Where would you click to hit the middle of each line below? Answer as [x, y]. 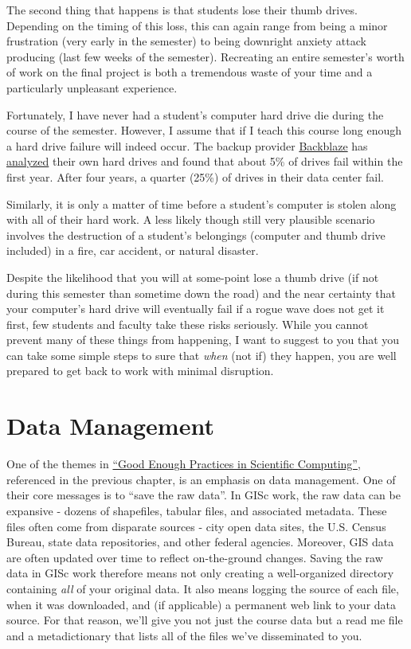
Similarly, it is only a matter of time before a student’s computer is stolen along [202, 203]
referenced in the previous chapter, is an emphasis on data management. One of [201, 479]
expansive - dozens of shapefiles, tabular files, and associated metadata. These [197, 510]
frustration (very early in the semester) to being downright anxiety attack [186, 41]
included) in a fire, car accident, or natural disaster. [133, 250]
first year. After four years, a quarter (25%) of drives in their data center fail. [195, 176]
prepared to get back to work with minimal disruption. [140, 371]
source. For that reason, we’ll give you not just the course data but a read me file [205, 620]
